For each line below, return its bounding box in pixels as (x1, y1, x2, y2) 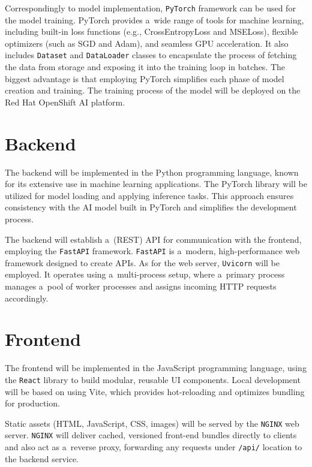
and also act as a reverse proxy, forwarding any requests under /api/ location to (5, 441, 302, 453)
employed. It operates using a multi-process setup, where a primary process (5, 268, 285, 281)
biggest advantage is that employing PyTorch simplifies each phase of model (5, 72, 284, 85)
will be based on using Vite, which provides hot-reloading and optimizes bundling (5, 385, 305, 397)
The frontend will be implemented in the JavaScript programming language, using (5, 361, 307, 374)
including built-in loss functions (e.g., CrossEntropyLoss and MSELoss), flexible (5, 25, 298, 38)
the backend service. (5, 452, 79, 465)
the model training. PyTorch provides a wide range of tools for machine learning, (5, 13, 304, 26)
